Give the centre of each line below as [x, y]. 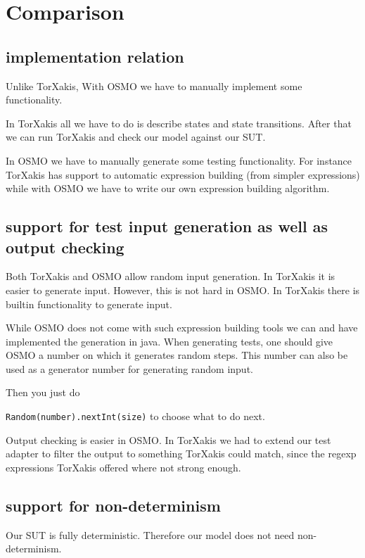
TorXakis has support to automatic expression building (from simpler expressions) [183, 174]
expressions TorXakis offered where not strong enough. [123, 467]
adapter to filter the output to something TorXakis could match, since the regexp [181, 454]
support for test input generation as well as [167, 226]
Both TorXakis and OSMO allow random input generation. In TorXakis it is [171, 276]
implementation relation [95, 56]
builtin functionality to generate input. [89, 304]
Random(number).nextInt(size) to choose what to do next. [135, 416]
